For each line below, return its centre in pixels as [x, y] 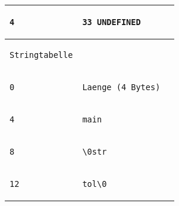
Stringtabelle [41, 55]
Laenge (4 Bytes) [121, 87]
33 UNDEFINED [112, 22]
